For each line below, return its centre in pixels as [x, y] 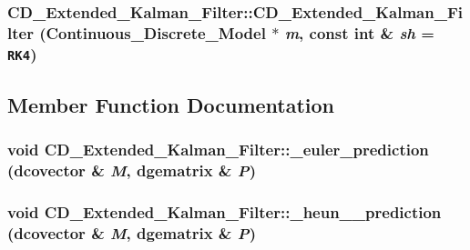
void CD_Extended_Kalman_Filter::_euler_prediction [218, 149]
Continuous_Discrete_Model [156, 32]
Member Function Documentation [171, 104]
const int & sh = [372, 32]
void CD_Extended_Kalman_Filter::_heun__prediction [225, 211]
